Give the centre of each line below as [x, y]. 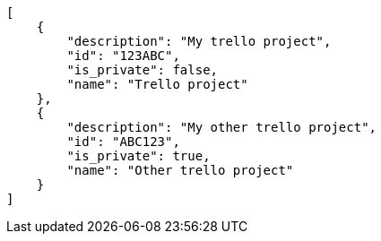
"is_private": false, [143, 70]
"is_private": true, [139, 156]
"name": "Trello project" [157, 84]
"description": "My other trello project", [222, 127]
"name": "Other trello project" [180, 170]
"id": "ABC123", [123, 142]
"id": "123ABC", [123, 56]
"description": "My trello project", [199, 41]
